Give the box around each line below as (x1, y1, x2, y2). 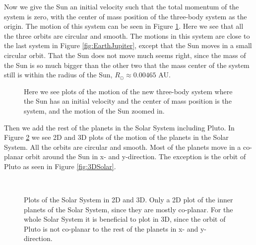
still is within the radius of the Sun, (4, 69, 113, 80)
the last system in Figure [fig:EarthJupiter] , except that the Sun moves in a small (4, 40, 252, 51)
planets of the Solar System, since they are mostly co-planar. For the (24, 204, 233, 214)
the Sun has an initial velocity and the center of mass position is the (24, 96, 232, 106)
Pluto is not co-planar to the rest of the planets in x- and (24, 223, 198, 234)
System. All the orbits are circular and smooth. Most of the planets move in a (4, 141, 241, 152)
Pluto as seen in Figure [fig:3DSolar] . (4, 161, 116, 171)
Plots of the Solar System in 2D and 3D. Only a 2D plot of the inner (24, 194, 233, 205)
